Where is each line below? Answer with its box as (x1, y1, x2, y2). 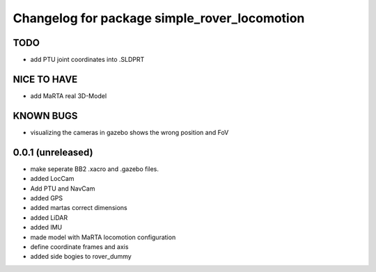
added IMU (30, 223, 63, 232)
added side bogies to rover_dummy (30, 253, 132, 261)
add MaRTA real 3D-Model (30, 91, 107, 100)
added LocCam (30, 175, 75, 183)
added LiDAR (30, 213, 68, 222)
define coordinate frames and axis (30, 242, 129, 250)
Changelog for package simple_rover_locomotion (13, 10, 305, 26)
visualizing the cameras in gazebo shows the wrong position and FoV (30, 128, 229, 136)
